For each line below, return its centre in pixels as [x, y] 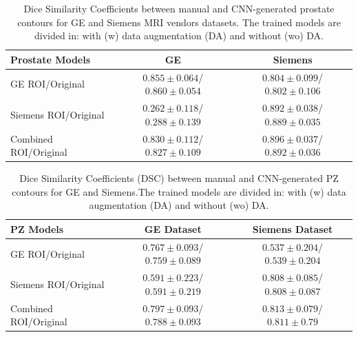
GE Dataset [173, 228]
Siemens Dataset [293, 228]
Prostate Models [51, 59]
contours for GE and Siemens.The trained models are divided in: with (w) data [179, 191]
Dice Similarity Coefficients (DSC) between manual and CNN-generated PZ [179, 178]
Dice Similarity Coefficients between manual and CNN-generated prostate [179, 8]
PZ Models [37, 228]
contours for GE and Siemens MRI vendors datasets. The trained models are [179, 22]
